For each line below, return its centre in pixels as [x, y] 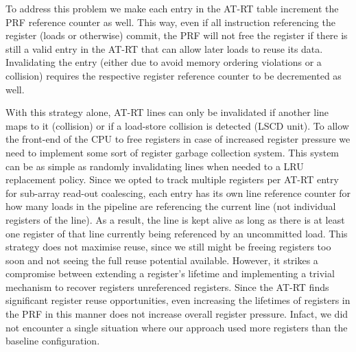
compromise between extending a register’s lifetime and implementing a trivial [170, 273]
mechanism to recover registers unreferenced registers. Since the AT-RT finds [167, 286]
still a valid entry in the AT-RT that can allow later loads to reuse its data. [164, 48]
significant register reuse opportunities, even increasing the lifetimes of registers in [178, 300]
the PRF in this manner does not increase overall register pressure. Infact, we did [177, 314]
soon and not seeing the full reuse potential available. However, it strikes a [162, 260]
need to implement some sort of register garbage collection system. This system [173, 152]
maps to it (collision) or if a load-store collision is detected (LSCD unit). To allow [177, 125]
